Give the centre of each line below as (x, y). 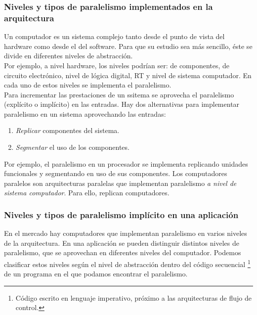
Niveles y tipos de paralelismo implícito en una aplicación (121, 214)
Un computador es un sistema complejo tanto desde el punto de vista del (114, 36)
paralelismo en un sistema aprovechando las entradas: (85, 113)
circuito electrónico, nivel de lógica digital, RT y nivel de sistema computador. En (128, 75)
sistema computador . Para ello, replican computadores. (87, 193)
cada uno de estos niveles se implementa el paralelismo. (88, 85)
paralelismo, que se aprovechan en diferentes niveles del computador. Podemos (123, 252)
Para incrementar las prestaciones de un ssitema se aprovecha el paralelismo (119, 94)
